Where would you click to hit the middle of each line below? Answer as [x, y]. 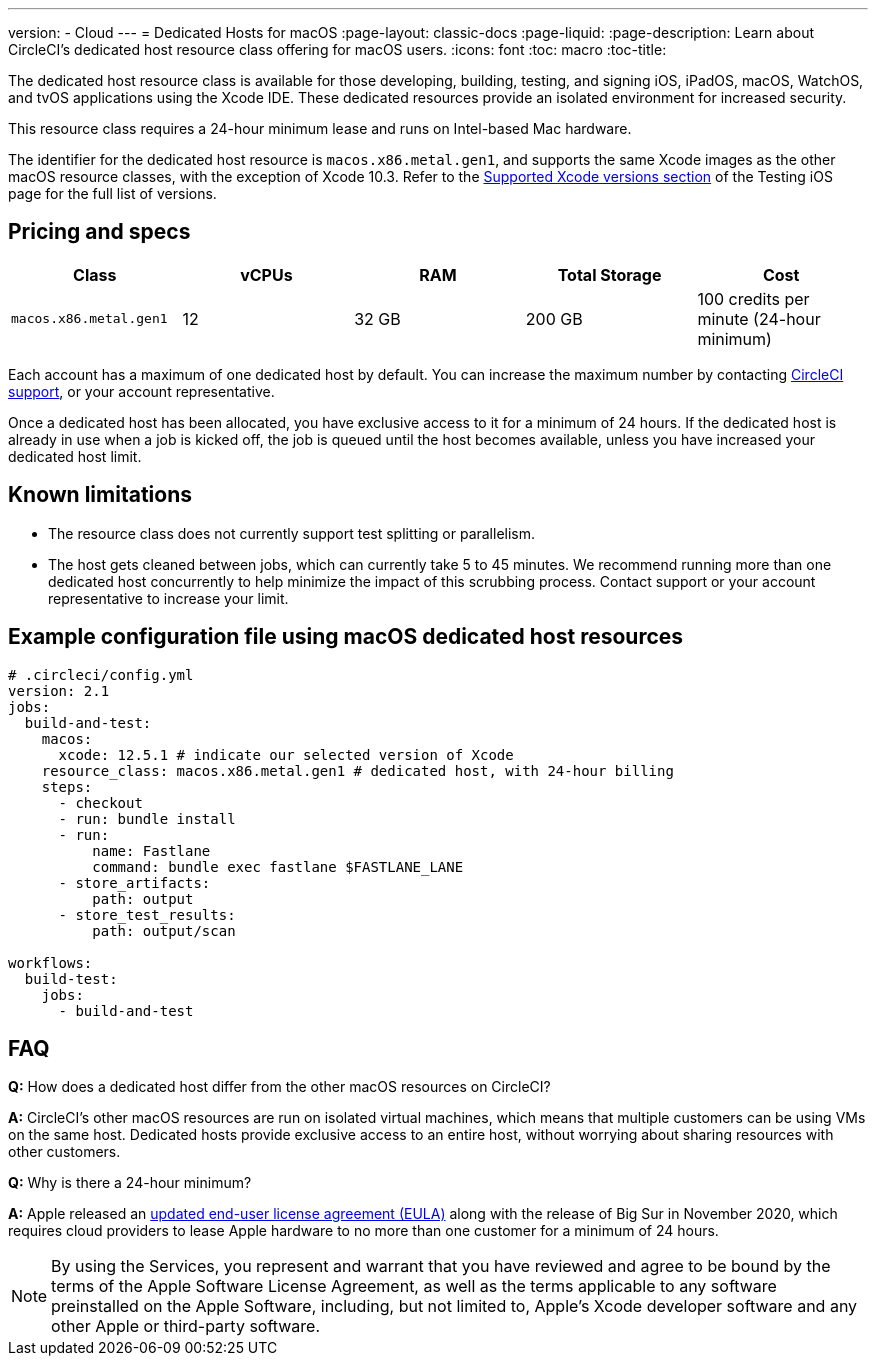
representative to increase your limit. [168, 598]
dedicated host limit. [75, 456]
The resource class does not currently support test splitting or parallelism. [292, 533]
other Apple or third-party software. [186, 1326]
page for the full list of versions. [112, 193]
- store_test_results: [147, 914]
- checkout [100, 802]
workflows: [50, 962]
